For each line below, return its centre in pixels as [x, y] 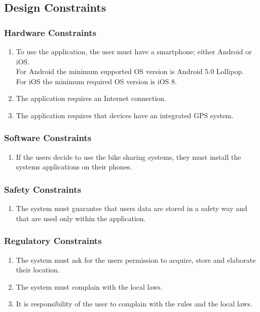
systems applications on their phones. [74, 167]
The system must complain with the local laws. [89, 286]
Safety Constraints [43, 189]
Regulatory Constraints [53, 241]
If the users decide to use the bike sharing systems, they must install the [128, 157]
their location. [38, 270]
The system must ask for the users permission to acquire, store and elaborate [136, 259]
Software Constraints [48, 138]
